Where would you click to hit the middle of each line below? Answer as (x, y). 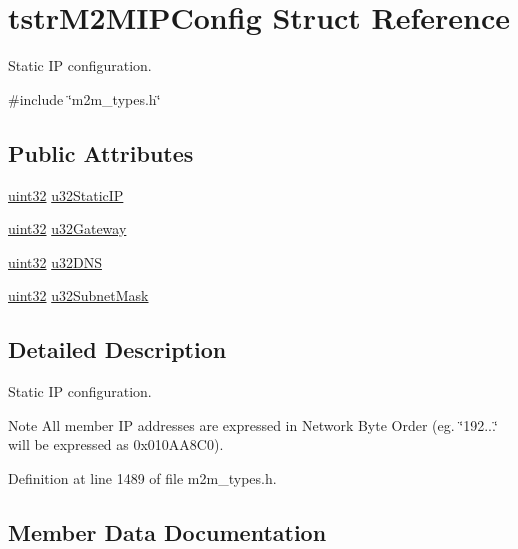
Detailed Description (117, 349)
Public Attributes (101, 152)
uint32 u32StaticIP (66, 194)
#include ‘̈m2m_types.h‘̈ (84, 98)
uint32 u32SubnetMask (78, 295)
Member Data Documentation (167, 531)
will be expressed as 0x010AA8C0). (116, 444)
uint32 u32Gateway (67, 228)
